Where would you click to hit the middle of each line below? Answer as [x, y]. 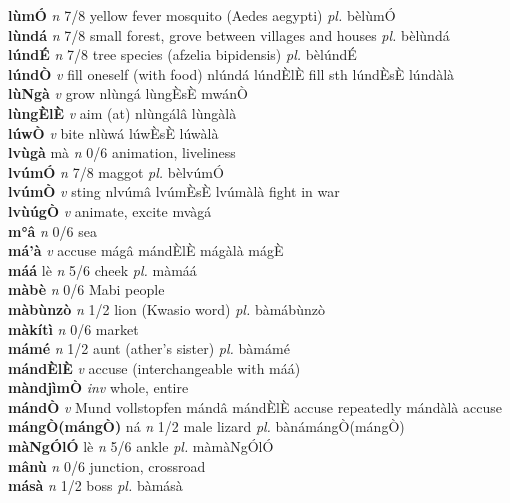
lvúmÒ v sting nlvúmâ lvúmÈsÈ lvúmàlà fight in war [174, 191]
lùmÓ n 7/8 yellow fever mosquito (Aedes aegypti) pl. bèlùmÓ [202, 15]
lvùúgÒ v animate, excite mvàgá [110, 210]
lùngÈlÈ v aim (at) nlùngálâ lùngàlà [122, 112]
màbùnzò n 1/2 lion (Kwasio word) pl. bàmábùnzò [166, 308]
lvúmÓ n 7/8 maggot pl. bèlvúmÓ [116, 171]
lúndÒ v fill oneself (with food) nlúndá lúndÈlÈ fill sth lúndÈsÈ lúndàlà [231, 73]
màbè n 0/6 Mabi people [86, 289]
